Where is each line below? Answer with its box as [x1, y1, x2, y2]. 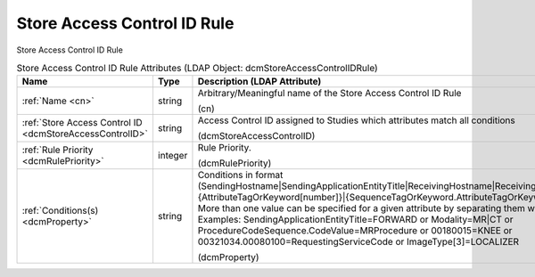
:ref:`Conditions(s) [21, 205, 99, 217]
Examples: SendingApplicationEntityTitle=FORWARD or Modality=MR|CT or [197, 214, 514, 226]
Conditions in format [197, 169, 284, 182]
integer [157, 150, 188, 162]
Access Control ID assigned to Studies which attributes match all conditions [197, 114, 516, 126]
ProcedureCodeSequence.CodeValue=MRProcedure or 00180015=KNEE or [197, 224, 513, 237]
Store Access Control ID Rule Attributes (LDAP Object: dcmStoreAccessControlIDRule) [16, 62, 378, 75]
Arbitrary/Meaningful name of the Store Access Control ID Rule [197, 87, 462, 100]
